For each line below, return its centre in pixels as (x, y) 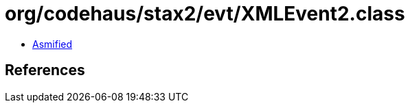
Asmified (53, 44)
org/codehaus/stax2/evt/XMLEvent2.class (205, 14)
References (45, 70)
